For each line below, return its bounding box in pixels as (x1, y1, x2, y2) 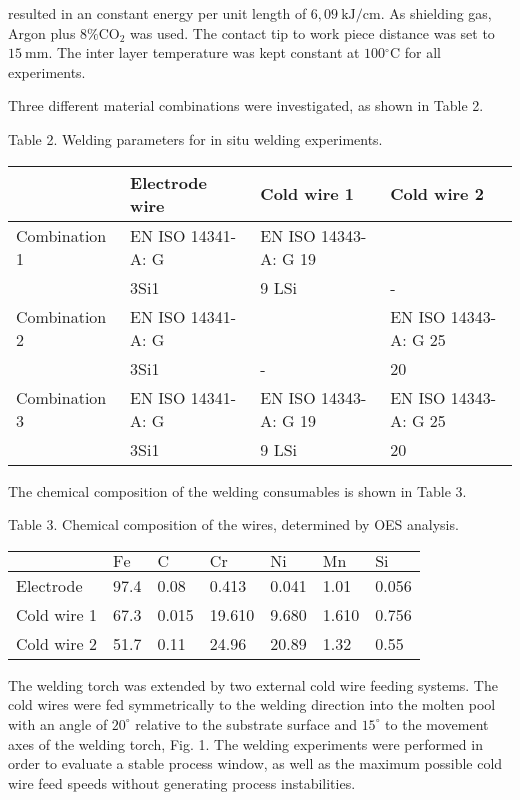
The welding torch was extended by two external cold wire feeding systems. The (8, 674, 498, 695)
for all (404, 42, 441, 63)
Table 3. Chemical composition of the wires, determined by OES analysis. (8, 514, 459, 535)
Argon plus (8, 22, 76, 43)
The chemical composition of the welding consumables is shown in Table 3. (8, 480, 467, 501)
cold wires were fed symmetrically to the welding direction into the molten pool (8, 694, 496, 715)
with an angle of (8, 713, 108, 734)
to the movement (385, 713, 489, 734)
